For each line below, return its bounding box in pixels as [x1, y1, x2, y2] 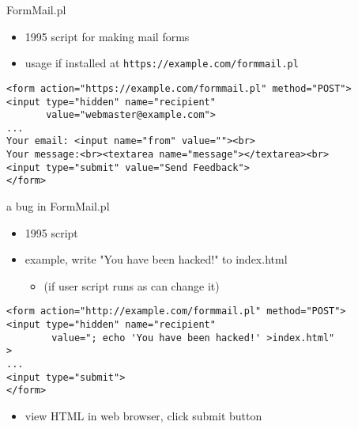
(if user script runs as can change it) [43, 277, 220, 294]
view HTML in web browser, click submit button [24, 408, 262, 424]
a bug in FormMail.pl [6, 198, 110, 214]
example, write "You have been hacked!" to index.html [24, 251, 288, 268]
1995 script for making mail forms [24, 28, 190, 44]
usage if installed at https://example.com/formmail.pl [24, 55, 299, 71]
